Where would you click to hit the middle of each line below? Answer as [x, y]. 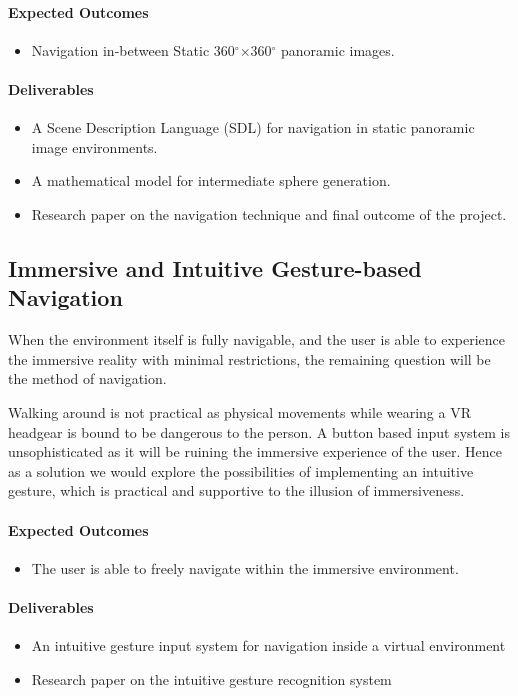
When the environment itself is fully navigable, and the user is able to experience [257, 339]
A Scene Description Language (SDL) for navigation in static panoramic [253, 127]
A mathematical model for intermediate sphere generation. [211, 180]
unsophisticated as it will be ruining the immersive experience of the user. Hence [255, 451]
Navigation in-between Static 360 [133, 49]
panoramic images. [338, 49]
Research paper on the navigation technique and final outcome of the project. [269, 213]
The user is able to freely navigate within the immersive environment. [245, 567]
